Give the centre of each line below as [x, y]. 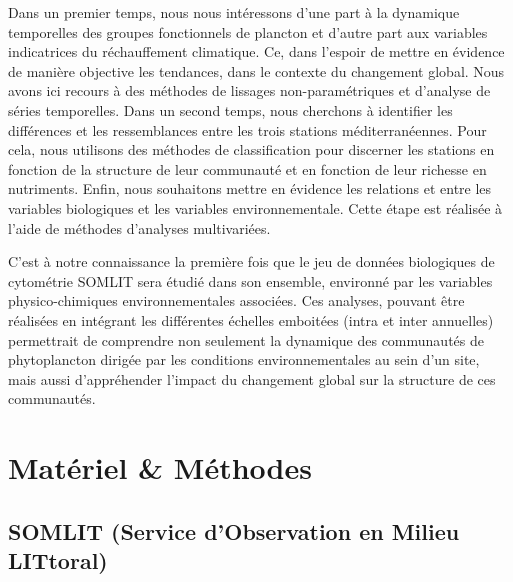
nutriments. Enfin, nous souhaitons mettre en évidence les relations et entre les [250, 188]
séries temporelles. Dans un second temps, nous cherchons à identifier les [230, 109]
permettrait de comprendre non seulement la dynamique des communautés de [246, 339]
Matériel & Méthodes [160, 467]
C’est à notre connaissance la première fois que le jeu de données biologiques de [251, 261]
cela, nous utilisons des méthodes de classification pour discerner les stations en [251, 149]
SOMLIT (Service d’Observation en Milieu [234, 530]
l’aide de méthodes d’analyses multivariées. [139, 227]
